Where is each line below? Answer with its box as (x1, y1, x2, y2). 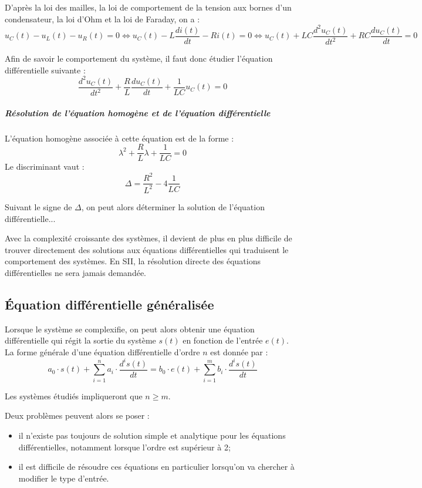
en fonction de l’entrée (183, 334, 263, 346)
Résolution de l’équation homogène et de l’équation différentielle (5, 106, 271, 119)
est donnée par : (210, 345, 268, 358)
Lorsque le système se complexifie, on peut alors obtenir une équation (5, 322, 255, 335)
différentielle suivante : (5, 63, 86, 76)
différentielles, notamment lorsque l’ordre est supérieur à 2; (18, 440, 231, 453)
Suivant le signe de (5, 200, 72, 213)
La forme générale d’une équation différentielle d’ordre (5, 345, 200, 358)
